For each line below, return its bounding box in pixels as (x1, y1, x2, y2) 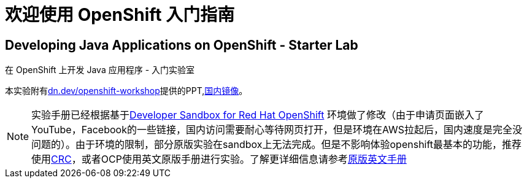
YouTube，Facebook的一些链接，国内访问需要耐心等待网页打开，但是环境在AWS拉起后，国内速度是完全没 (31, 123, 523, 136)
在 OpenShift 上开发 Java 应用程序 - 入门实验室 (5, 64, 195, 76)
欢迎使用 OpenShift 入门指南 (5, 4, 235, 25)
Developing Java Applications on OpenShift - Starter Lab (5, 37, 358, 53)
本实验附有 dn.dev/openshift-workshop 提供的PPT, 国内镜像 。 (5, 85, 248, 96)
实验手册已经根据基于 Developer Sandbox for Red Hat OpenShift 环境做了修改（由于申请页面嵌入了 (31, 109, 484, 122)
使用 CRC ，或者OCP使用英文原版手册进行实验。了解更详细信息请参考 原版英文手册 (31, 153, 407, 166)
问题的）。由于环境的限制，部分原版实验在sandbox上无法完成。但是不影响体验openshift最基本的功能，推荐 (31, 138, 522, 151)
